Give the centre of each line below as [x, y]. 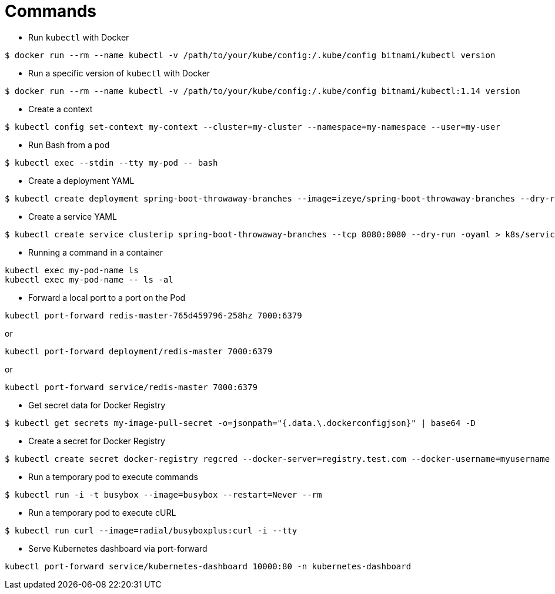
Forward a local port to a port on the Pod [107, 297]
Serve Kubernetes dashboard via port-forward [118, 548]
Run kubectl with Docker [79, 37]
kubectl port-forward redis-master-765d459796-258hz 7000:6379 [153, 315]
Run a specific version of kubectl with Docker [119, 73]
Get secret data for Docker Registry [97, 405]
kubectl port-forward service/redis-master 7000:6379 [131, 387]
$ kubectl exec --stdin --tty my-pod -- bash [111, 162]
